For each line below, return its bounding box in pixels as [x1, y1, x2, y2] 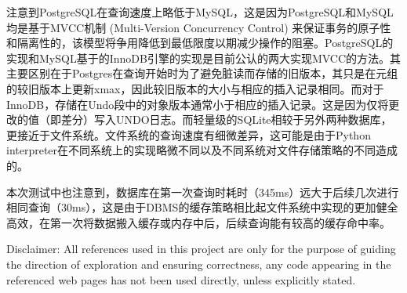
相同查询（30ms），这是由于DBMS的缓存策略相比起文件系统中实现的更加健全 [6, 199, 398, 215]
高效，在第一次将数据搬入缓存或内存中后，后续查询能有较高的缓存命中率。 [6, 214, 391, 230]
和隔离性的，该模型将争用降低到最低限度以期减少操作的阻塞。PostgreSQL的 [6, 34, 394, 51]
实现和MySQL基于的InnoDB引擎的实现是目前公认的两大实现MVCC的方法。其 [6, 49, 402, 66]
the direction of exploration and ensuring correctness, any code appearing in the [6, 255, 391, 272]
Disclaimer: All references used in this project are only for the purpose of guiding [6, 241, 396, 257]
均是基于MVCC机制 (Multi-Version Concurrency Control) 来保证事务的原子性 [6, 19, 391, 35]
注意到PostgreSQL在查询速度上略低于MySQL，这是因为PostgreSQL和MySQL [6, 4, 394, 20]
